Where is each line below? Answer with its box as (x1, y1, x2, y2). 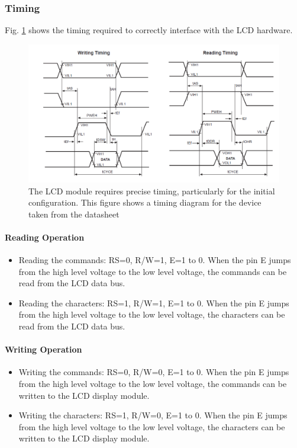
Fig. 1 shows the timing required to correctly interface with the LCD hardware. (5, 24, 293, 36)
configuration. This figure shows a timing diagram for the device (28, 196, 262, 209)
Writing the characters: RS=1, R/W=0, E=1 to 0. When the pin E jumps (18, 409, 288, 421)
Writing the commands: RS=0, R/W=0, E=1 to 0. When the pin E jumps (18, 366, 289, 378)
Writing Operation (5, 343, 82, 356)
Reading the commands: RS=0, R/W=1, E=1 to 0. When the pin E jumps (18, 254, 291, 266)
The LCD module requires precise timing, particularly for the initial (28, 184, 275, 197)
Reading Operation (5, 231, 85, 243)
